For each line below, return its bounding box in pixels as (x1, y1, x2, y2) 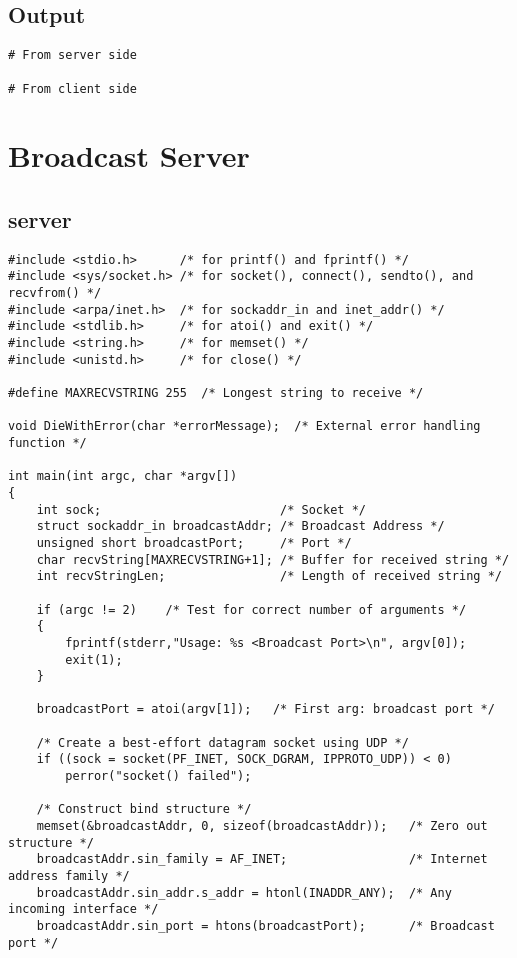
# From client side (8, 81, 137, 96)
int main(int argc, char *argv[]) (8, 469, 238, 484)
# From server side (8, 48, 137, 63)
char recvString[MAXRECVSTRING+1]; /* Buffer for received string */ (36, 552, 510, 567)
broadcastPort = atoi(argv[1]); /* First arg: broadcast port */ (36, 702, 495, 717)
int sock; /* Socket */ (36, 502, 366, 517)
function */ (8, 435, 87, 450)
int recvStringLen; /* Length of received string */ (36, 569, 502, 584)
